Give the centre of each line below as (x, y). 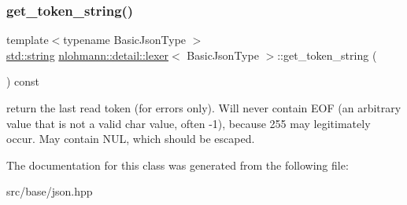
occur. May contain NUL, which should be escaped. (131, 139)
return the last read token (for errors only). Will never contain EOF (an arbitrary (204, 108)
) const (23, 81)
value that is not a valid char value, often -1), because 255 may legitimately (189, 123)
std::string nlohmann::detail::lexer (88, 55)
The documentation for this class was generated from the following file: (178, 165)
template (28, 40)
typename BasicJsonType (125, 40)
